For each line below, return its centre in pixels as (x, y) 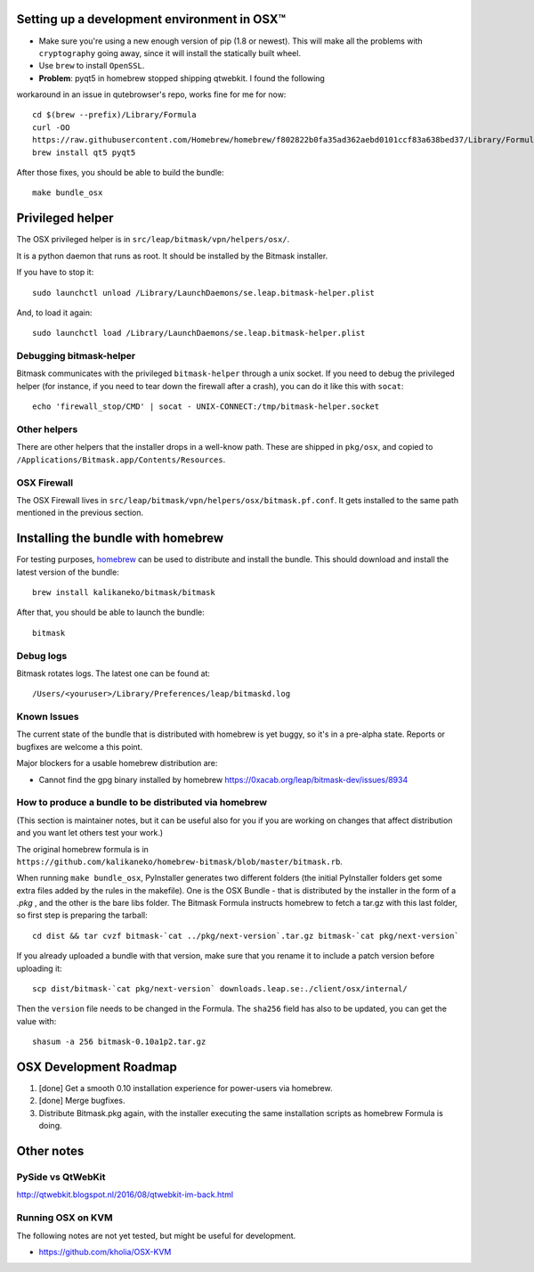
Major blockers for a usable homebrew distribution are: (117, 763)
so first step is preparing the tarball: (82, 915)
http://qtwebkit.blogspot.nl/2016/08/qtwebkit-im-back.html (125, 1195)
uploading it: (39, 968)
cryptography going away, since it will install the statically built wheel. (170, 53)
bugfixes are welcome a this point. (79, 746)
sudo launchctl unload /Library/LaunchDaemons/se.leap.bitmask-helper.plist (204, 293)
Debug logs (42, 656)
